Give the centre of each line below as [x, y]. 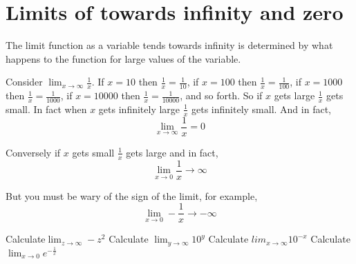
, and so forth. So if [221, 95]
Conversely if [33, 152]
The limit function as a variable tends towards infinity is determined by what [169, 45]
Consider [24, 82]
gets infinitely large [139, 109]
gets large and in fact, [172, 152]
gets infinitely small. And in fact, [261, 109]
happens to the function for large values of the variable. [123, 58]
